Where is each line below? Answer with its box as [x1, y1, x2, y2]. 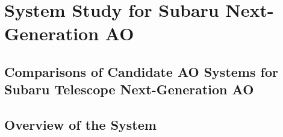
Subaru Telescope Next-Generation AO [4, 80, 254, 99]
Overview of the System [4, 115, 157, 134]
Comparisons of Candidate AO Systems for [4, 62, 278, 81]
